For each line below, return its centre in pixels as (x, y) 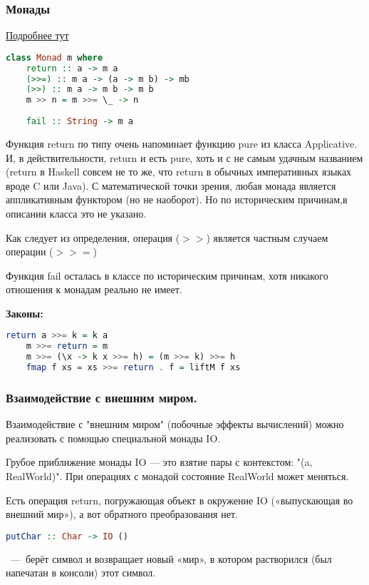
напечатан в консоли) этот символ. (81, 573)
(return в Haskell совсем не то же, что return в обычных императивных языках (179, 172)
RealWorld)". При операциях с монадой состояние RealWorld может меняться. (177, 475)
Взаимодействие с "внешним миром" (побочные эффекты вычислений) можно (175, 424)
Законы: (25, 313)
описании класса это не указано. (76, 213)
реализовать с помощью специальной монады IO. (113, 438)
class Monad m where (54, 57)
